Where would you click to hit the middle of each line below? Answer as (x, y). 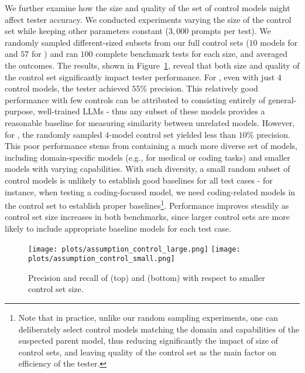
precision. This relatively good (204, 88)
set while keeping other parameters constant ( (87, 31)
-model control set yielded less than (173, 134)
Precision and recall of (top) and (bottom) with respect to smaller (147, 277)
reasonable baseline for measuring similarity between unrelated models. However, (150, 122)
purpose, (20, 111)
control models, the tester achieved (67, 88)
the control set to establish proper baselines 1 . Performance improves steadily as (147, 204)
